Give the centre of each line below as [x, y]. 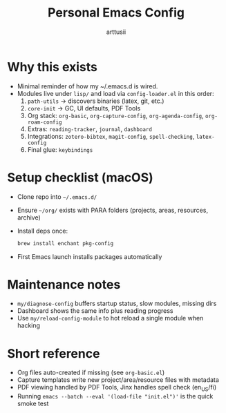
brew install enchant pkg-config [65, 243]
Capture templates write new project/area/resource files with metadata [118, 380]
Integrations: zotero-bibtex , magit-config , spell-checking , [111, 136]
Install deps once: [42, 231]
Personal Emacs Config [116, 13]
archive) [29, 217]
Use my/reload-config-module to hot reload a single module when [110, 318]
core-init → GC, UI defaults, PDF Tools [84, 108]
